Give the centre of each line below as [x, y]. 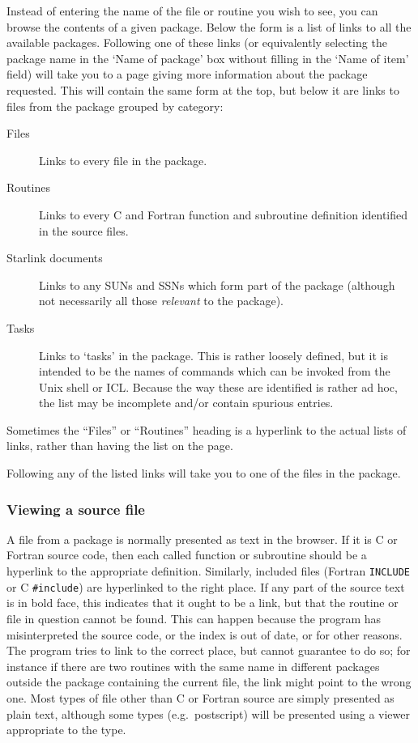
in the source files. [84, 230]
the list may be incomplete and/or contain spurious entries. [186, 403]
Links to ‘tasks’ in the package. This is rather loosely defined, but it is [213, 355]
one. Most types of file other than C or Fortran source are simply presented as [200, 697]
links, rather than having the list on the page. [120, 446]
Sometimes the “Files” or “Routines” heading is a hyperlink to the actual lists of [207, 429]
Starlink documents [55, 258]
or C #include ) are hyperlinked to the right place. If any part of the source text [206, 586]
